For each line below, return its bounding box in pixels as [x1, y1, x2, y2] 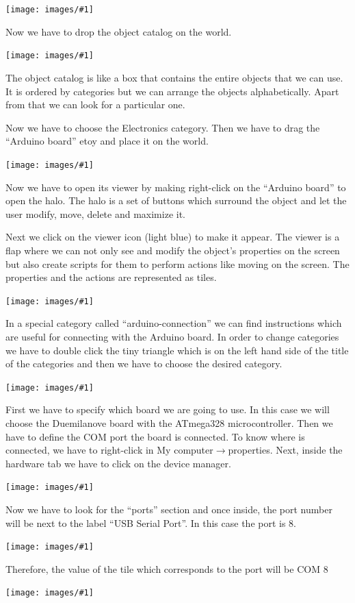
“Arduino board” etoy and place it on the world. [5, 134, 209, 148]
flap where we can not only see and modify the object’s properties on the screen [5, 243, 340, 257]
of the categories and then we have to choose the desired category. [5, 356, 282, 371]
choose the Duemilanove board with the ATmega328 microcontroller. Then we [5, 415, 333, 430]
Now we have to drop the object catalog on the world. [5, 24, 232, 38]
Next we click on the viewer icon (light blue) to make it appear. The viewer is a [5, 230, 340, 244]
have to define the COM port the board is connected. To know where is [5, 429, 305, 443]
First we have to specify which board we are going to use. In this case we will [5, 402, 330, 417]
